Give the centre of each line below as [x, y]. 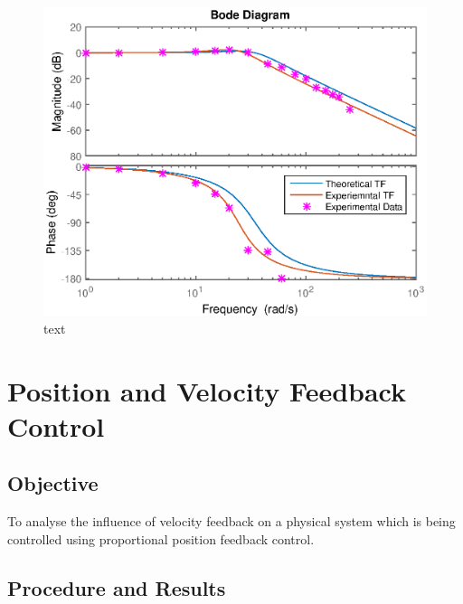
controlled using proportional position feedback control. [161, 538]
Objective [53, 483]
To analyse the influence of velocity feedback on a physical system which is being [231, 521]
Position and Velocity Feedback [207, 390]
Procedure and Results [117, 587]
